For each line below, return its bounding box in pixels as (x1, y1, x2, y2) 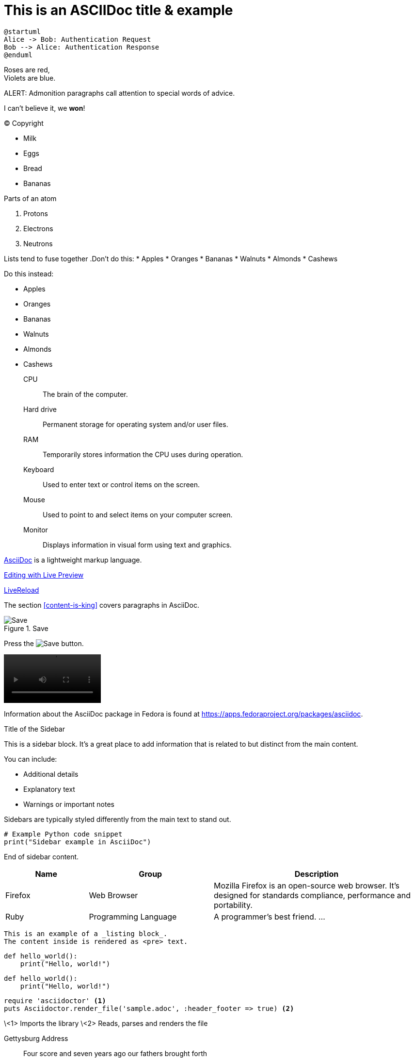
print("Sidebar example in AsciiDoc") (4, 837, 151, 846)
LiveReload (4, 585, 39, 594)
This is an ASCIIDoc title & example (4, 2, 233, 18)
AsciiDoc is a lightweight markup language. (4, 555, 142, 564)
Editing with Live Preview (4, 570, 84, 579)
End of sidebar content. (4, 852, 79, 861)
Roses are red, (4, 65, 50, 74)
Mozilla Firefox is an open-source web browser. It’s (213, 880, 400, 890)
